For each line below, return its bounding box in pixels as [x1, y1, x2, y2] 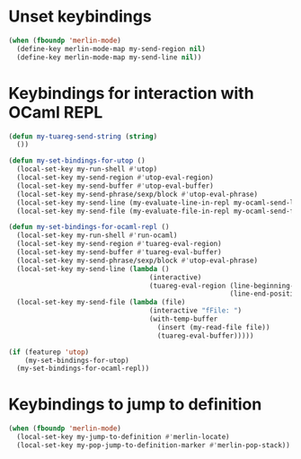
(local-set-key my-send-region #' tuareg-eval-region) [16, 240, 222, 249]
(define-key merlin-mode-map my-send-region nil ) [16, 44, 206, 53]
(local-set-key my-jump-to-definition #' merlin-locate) [16, 433, 230, 442]
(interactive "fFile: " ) [148, 306, 243, 315]
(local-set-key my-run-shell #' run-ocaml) [16, 231, 178, 240]
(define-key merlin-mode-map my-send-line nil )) [16, 52, 202, 62]
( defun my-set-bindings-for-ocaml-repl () [8, 223, 170, 232]
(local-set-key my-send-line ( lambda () [16, 264, 170, 273]
